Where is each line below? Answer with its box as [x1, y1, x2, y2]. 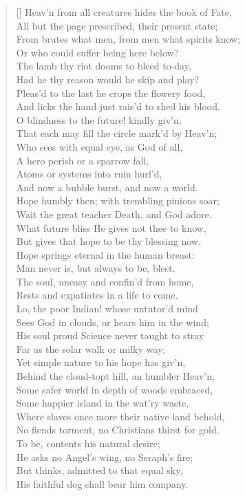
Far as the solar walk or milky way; [16, 341, 166, 356]
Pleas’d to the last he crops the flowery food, [16, 85, 206, 100]
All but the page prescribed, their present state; [16, 18, 218, 32]
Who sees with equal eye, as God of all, [16, 139, 183, 153]
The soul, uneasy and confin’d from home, [16, 274, 194, 288]
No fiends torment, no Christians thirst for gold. [16, 422, 220, 437]
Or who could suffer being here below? [16, 45, 179, 59]
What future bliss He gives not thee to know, [16, 220, 206, 235]
